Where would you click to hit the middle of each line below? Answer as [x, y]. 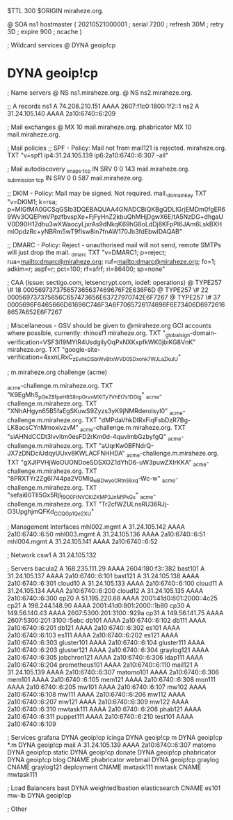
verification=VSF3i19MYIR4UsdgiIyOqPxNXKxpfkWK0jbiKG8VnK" [102, 342]
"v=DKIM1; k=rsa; [32, 202]
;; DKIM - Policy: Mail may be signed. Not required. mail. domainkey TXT [107, 194]
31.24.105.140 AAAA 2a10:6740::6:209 [62, 113]
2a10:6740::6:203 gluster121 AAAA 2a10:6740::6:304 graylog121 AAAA [108, 650]
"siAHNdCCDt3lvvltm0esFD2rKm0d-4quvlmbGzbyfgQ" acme [94, 437]
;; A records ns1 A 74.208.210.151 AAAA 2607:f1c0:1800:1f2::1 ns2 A [103, 106]
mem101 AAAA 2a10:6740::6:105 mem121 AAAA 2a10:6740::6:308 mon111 [111, 679]
